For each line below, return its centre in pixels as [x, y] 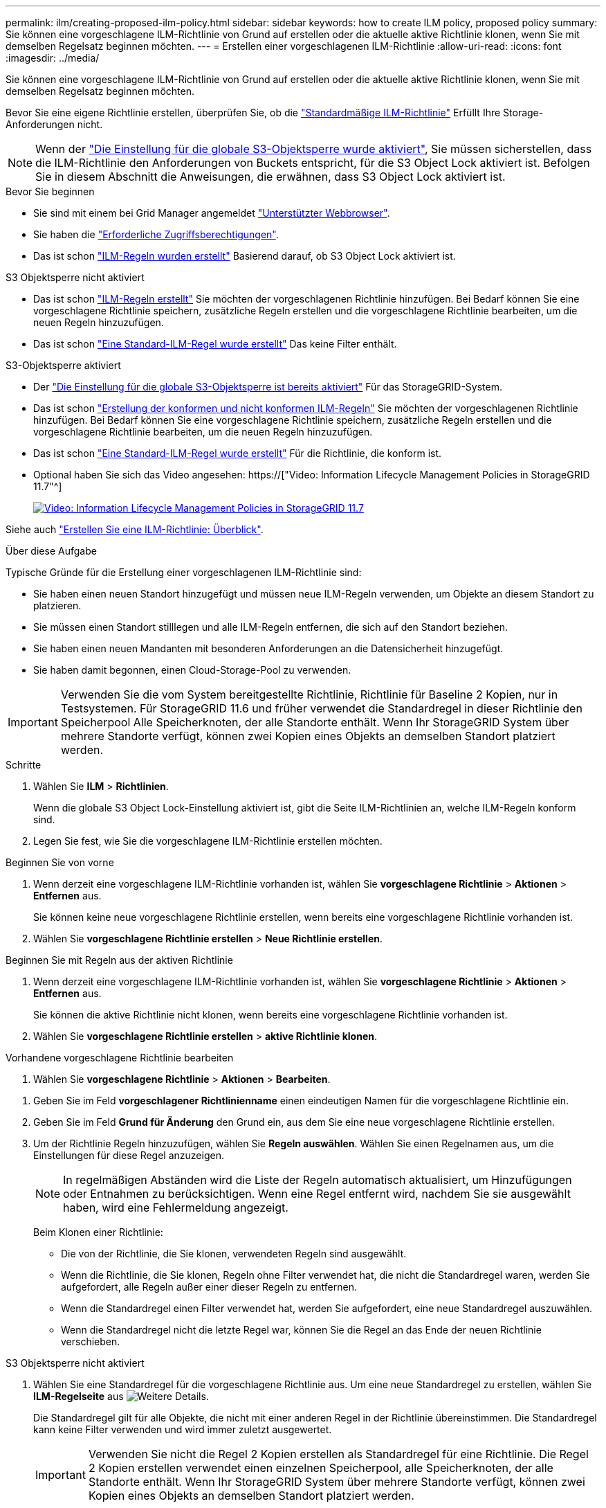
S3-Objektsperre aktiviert [63, 365]
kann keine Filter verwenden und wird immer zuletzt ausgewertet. [183, 1429]
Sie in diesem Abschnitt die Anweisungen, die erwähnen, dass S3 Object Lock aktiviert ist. [270, 177]
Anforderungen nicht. [54, 124]
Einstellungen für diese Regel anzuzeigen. [129, 1155]
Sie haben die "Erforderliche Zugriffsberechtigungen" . [156, 234]
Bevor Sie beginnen [50, 191]
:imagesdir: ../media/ [53, 58]
